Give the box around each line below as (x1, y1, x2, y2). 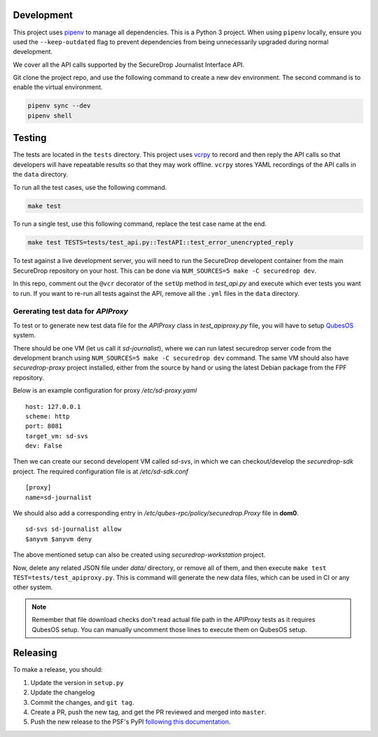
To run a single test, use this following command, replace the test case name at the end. (13, 219, 267, 228)
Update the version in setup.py (30, 678, 124, 687)
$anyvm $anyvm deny (25, 535, 92, 543)
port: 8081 (25, 422, 63, 431)
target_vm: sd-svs (25, 432, 89, 440)
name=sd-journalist (25, 493, 92, 501)
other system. (13, 583, 53, 592)
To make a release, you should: (13, 665, 103, 674)
